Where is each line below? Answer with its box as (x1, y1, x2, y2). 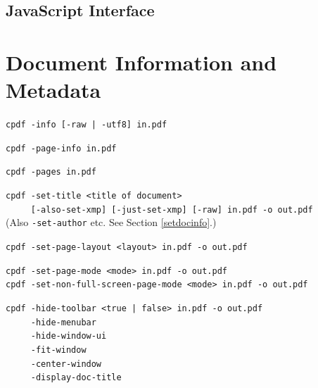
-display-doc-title (30, 373, 122, 383)
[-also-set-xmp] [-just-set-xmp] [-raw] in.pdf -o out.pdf (30, 204, 313, 215)
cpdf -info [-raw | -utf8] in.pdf (6, 120, 167, 130)
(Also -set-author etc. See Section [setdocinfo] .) (6, 215, 217, 230)
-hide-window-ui (30, 331, 107, 342)
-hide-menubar (30, 317, 96, 327)
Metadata (6, 75, 101, 104)
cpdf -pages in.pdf (6, 167, 96, 177)
